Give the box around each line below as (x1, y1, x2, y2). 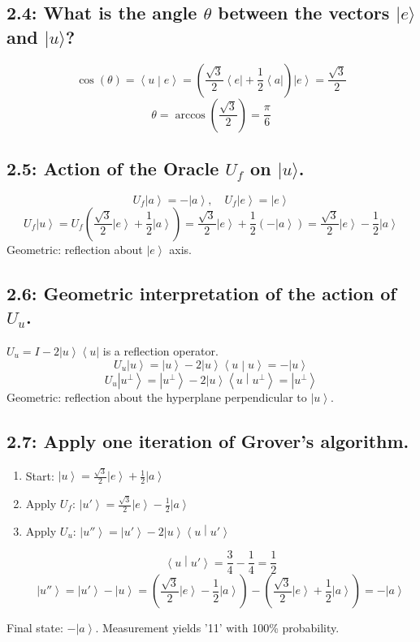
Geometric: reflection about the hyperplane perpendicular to (6, 388, 307, 405)
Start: (25, 467, 54, 484)
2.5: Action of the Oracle (6, 155, 219, 180)
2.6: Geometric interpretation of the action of (6, 280, 396, 305)
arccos (175, 109, 206, 121)
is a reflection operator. (102, 342, 219, 359)
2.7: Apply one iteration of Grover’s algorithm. (6, 428, 409, 453)
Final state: (6, 619, 63, 636)
